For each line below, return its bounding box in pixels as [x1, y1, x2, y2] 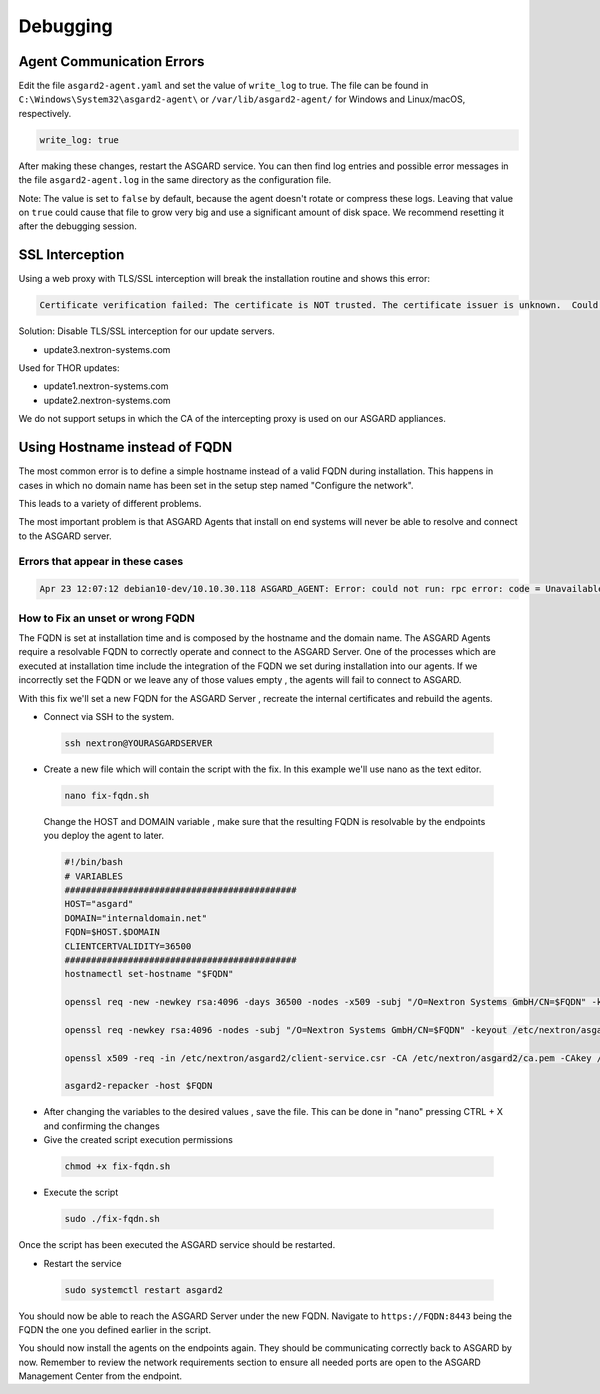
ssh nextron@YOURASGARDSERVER [64, 737, 213, 749]
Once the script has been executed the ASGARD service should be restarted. [18, 1239, 336, 1251]
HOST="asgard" [64, 898, 134, 910]
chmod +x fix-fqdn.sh [64, 1161, 171, 1172]
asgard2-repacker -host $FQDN [64, 1080, 213, 1092]
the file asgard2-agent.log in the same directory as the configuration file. [18, 174, 332, 186]
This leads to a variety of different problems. [18, 497, 202, 509]
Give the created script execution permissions [43, 1134, 234, 1146]
